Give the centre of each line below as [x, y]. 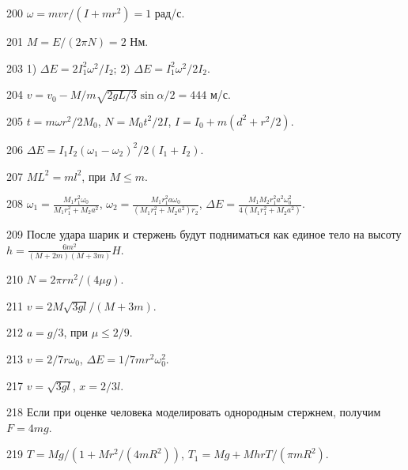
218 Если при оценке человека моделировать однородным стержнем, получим [194, 412]
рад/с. [170, 13]
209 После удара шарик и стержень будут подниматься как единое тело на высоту [204, 234]
